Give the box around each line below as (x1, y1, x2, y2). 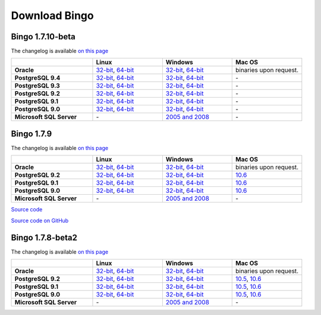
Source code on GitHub (11, 217, 69, 224)
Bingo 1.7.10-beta (11, 32, 75, 42)
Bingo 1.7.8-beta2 (11, 232, 77, 242)
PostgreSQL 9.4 (14, 74, 61, 82)
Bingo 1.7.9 (11, 129, 52, 139)
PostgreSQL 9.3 (14, 82, 61, 90)
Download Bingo (11, 9, 95, 22)
